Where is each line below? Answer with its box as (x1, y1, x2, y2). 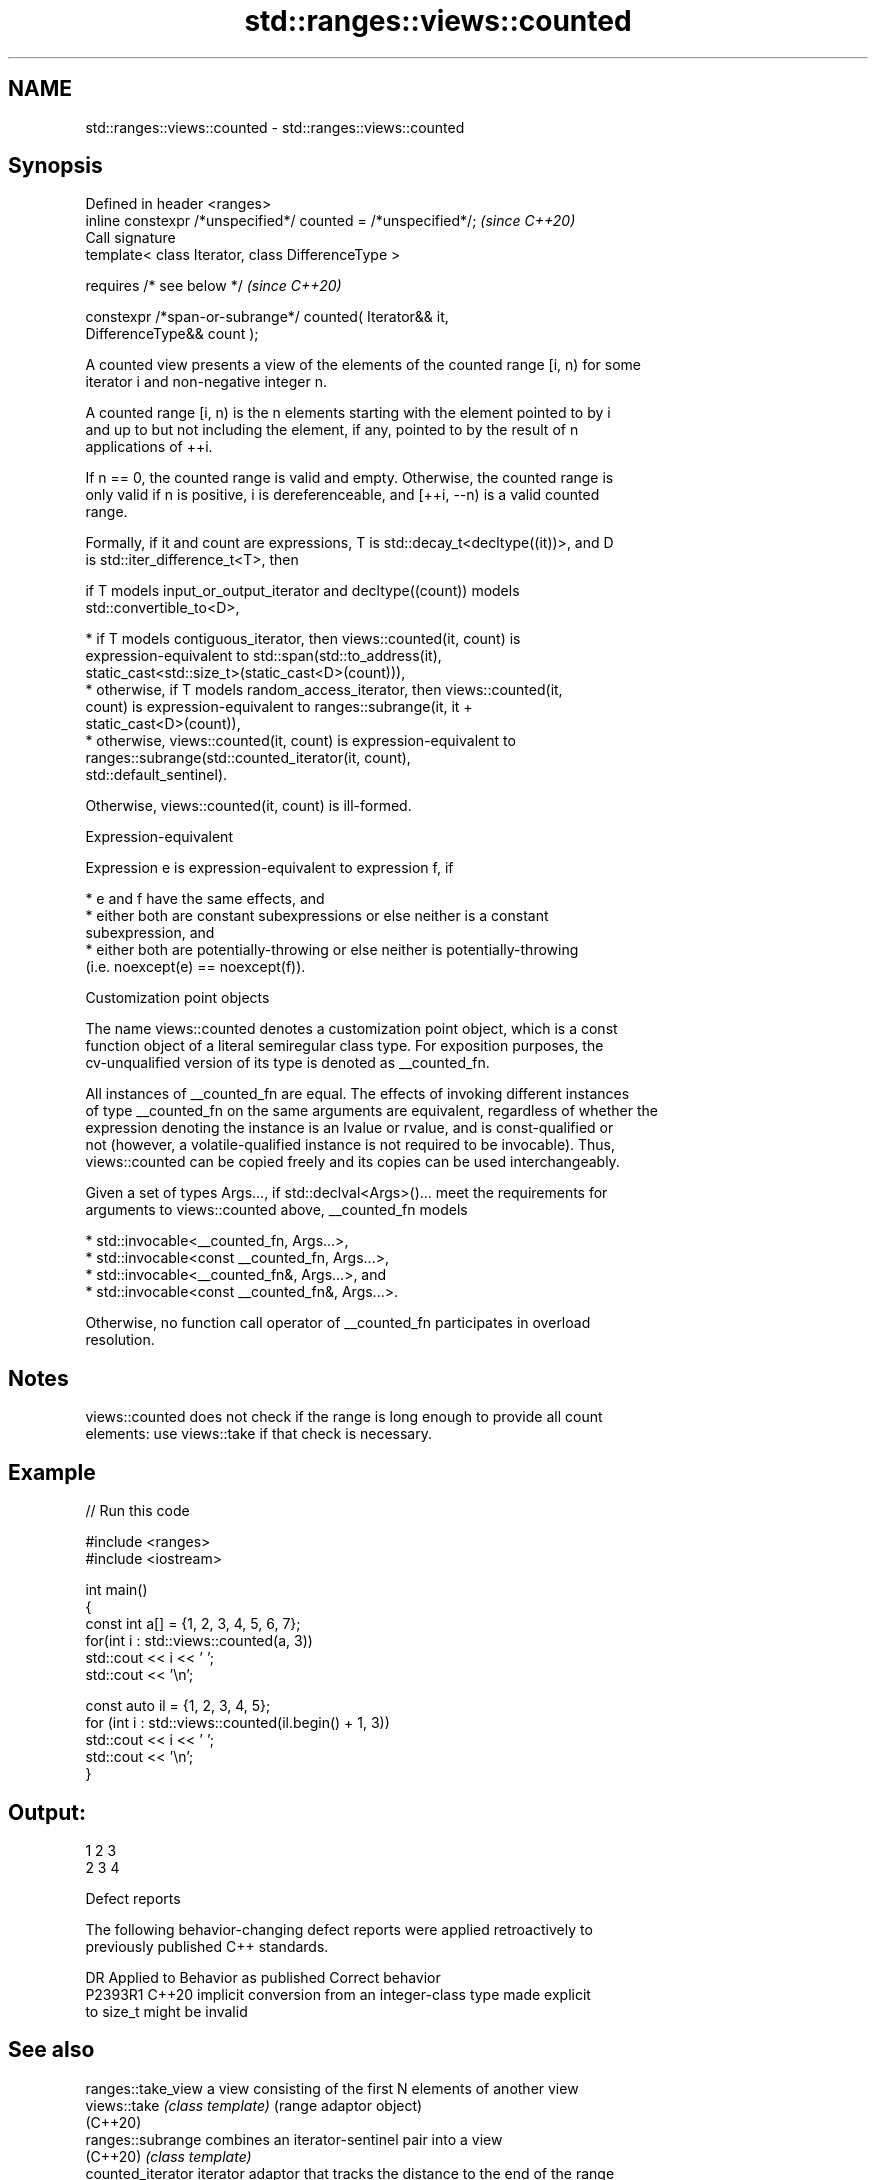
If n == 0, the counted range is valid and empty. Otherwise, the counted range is (85, 469, 614, 487)
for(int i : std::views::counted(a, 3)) (85, 1632, 313, 1650)
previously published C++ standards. (85, 1937, 329, 1955)
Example (8, 1459, 96, 1485)
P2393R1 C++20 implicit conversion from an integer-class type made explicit (85, 1985, 591, 2003)
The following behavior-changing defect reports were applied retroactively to (85, 1920, 593, 1938)
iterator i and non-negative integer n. (85, 373, 327, 391)
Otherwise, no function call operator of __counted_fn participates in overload (85, 1314, 591, 1332)
